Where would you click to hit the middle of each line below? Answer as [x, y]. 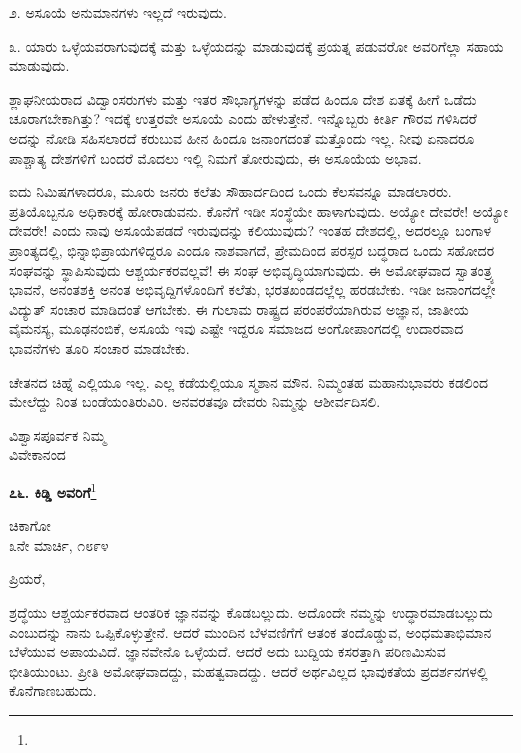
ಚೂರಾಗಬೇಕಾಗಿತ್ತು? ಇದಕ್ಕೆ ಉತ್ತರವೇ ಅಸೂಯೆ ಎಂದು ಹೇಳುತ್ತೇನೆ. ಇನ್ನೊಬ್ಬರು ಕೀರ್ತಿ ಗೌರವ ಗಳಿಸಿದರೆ [243, 118]
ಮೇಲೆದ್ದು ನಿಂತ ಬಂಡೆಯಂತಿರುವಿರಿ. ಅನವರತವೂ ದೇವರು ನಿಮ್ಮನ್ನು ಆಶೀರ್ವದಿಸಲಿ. [195, 401]
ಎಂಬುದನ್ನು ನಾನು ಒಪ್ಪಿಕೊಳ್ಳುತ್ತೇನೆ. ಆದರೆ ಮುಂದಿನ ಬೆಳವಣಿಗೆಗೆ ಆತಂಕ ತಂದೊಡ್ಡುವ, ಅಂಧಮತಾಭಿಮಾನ [250, 631]
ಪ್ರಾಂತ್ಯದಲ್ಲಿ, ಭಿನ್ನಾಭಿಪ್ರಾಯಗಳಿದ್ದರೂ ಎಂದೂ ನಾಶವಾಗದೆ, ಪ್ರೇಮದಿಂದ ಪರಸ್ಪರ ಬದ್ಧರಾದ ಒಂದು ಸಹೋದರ [252, 249]
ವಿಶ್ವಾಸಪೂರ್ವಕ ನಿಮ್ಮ [57, 434]
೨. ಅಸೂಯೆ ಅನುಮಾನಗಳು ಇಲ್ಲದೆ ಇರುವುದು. [118, 12]
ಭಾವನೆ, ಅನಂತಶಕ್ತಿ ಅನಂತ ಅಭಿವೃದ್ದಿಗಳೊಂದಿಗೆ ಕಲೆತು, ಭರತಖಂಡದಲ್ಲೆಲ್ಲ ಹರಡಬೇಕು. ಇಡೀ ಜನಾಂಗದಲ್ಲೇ [252, 289]
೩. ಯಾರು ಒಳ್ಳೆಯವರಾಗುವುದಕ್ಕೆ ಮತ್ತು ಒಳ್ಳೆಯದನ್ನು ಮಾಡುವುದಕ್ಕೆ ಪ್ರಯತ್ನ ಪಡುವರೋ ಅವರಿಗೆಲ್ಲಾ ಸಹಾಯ [256, 45]
